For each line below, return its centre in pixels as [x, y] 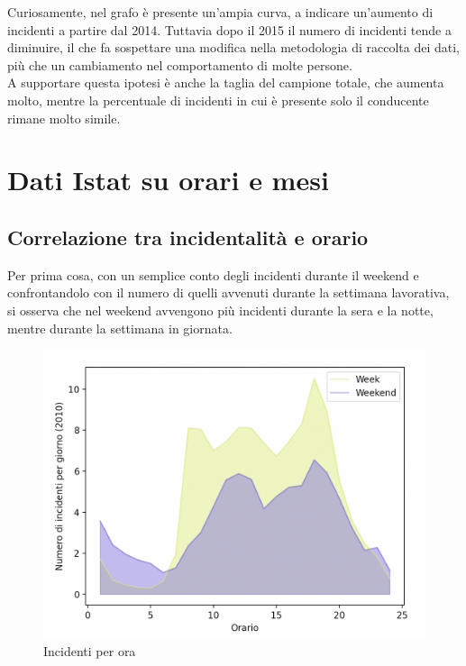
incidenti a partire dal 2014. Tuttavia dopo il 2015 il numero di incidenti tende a [229, 29]
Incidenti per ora [90, 651]
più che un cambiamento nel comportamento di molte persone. [180, 64]
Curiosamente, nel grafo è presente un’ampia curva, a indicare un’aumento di [220, 12]
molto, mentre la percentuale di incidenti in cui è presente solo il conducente [218, 100]
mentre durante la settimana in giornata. [120, 328]
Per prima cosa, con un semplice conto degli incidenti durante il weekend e [213, 274]
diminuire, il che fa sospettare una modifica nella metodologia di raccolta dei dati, [233, 47]
